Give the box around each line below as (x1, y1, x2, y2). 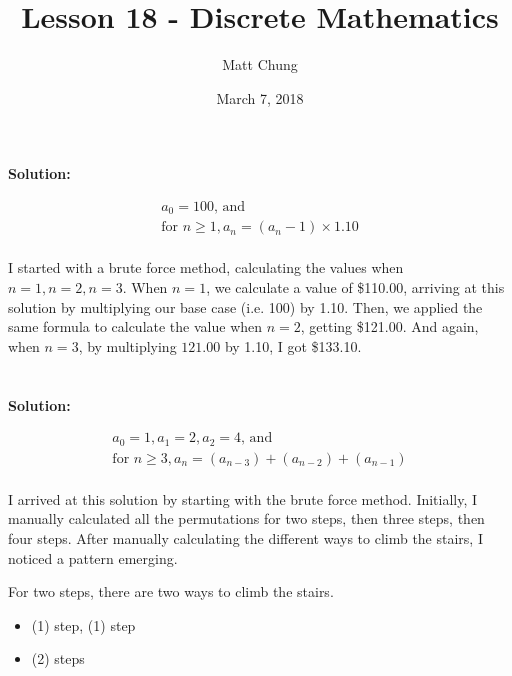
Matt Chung (222, 54, 298, 75)
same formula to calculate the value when (8, 316, 263, 337)
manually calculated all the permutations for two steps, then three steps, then (8, 508, 485, 529)
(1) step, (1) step (31, 614, 136, 635)
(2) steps (31, 648, 85, 669)
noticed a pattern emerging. (8, 547, 178, 568)
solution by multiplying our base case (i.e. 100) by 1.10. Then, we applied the (8, 296, 483, 317)
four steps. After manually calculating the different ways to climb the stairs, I (8, 527, 483, 548)
